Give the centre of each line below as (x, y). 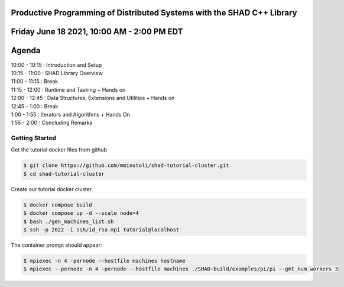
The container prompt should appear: (56, 245)
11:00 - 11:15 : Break (35, 81)
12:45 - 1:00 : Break (35, 106)
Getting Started (33, 138)
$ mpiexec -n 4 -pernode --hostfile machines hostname (104, 261)
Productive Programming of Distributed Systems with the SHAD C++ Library (154, 13)
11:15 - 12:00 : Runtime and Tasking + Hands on (68, 89)
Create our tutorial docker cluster (51, 189)
